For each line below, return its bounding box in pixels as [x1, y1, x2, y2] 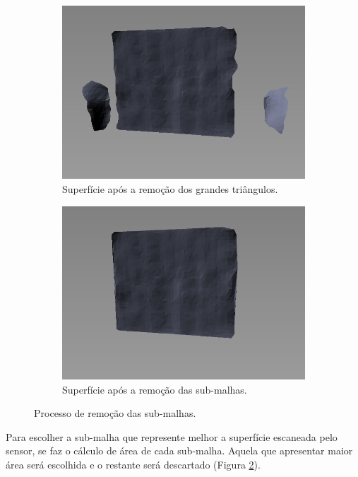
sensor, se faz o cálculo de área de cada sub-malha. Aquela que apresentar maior [6, 443, 353, 458]
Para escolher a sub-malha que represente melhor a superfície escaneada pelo [6, 429, 338, 444]
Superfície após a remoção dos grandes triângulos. [62, 182, 278, 196]
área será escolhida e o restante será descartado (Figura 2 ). [6, 457, 261, 472]
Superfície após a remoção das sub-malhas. [62, 382, 247, 396]
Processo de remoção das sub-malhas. [34, 406, 196, 420]
